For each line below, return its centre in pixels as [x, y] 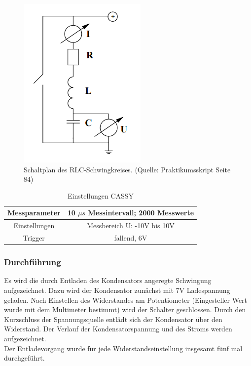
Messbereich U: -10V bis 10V [131, 225]
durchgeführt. [24, 358]
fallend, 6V [131, 238]
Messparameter [34, 213]
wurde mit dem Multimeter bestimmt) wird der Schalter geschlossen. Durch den [125, 309]
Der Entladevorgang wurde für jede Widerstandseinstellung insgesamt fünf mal [123, 348]
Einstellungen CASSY [101, 195]
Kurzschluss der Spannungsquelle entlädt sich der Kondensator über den [113, 319]
